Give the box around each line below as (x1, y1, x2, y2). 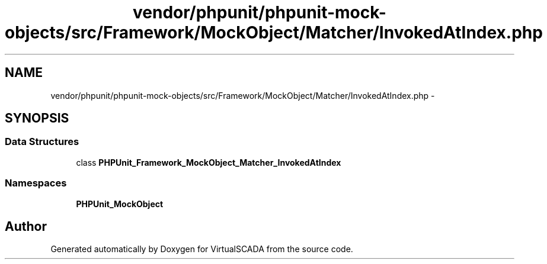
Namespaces (5, 177, 67, 189)
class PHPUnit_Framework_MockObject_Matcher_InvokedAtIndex (76, 157, 341, 168)
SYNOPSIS (5, 111, 69, 126)
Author (5, 218, 47, 234)
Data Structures (5, 136, 79, 148)
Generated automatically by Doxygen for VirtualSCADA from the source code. (50, 244, 353, 255)
